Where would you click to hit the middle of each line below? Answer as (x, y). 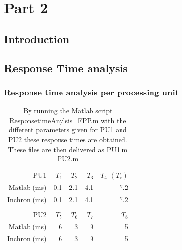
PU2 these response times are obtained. (68, 139)
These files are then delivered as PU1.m (68, 149)
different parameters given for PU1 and (68, 130)
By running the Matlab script (68, 110)
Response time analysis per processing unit (91, 92)
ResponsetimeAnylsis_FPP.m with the (68, 120)
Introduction (37, 39)
